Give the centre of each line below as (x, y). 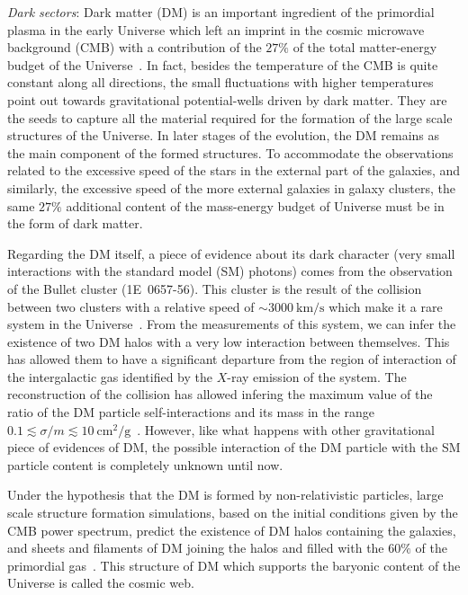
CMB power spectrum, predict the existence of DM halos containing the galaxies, (232, 530)
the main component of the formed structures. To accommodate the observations (230, 152)
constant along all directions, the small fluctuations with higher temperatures (220, 82)
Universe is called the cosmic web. (101, 583)
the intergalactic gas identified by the (110, 376)
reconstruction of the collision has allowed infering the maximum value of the (220, 394)
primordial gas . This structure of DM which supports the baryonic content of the (234, 565)
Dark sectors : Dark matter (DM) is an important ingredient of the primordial (221, 12)
